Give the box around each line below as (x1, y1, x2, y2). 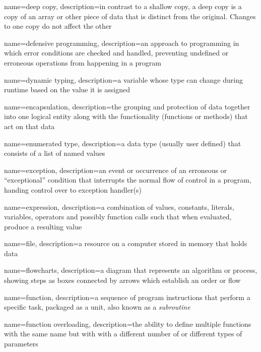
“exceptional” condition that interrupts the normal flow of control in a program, (4, 174, 251, 185)
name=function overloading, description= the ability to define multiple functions (4, 318, 251, 329)
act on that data (4, 121, 55, 131)
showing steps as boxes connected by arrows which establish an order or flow (4, 275, 241, 285)
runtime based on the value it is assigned (4, 84, 130, 95)
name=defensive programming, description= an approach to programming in (4, 37, 239, 48)
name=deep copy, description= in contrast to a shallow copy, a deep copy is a (4, 1, 242, 11)
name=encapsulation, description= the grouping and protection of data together (4, 101, 250, 111)
